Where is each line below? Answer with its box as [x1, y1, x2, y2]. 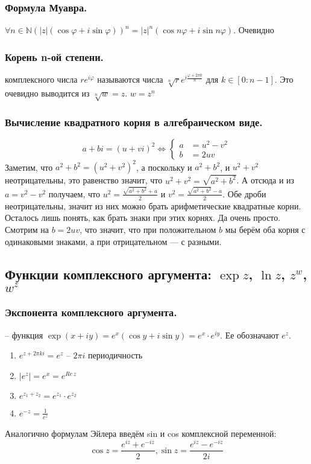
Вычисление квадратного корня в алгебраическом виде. [5, 114, 263, 129]
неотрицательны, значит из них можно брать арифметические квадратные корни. [5, 199, 301, 212]
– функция [5, 328, 43, 341]
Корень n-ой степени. [5, 49, 104, 64]
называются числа [97, 73, 163, 86]
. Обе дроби [222, 187, 266, 200]
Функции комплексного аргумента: [5, 264, 212, 283]
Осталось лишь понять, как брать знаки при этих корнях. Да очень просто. [5, 211, 281, 224]
